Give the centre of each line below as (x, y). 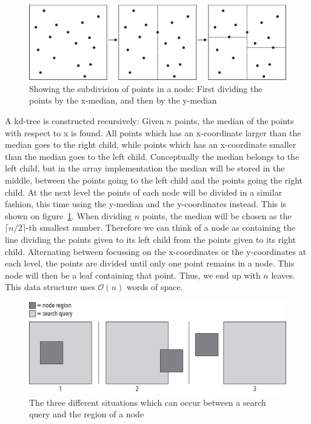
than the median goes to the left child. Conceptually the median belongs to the (152, 156)
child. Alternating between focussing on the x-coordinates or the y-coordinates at (156, 251)
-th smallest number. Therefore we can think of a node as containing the (160, 227)
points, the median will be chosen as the (217, 215)
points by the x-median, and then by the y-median (123, 100)
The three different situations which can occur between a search (148, 402)
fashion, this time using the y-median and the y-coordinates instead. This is (146, 204)
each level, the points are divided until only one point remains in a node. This (150, 263)
